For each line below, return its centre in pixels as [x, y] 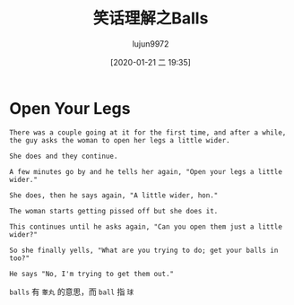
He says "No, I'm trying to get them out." [92, 274]
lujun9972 [151, 44]
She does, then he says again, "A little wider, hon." [114, 195]
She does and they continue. [64, 156]
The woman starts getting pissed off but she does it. [114, 211]
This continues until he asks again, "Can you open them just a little [146, 227]
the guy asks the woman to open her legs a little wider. [120, 140]
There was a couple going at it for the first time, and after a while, [148, 132]
